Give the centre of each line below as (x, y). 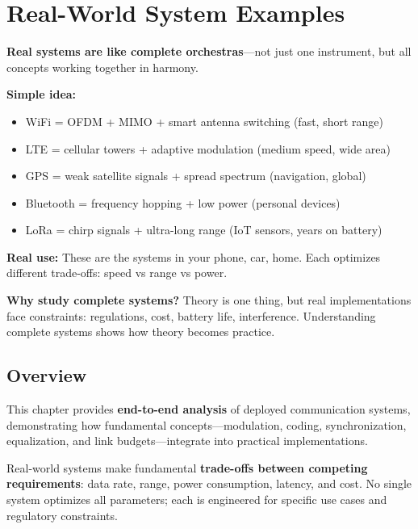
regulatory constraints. (62, 515)
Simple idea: (42, 94)
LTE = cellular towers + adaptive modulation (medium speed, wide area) (208, 148)
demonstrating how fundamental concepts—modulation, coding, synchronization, (207, 424)
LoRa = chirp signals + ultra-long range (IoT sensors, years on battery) (204, 230)
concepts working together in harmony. (102, 67)
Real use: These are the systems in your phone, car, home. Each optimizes (194, 256)
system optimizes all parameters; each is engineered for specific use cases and (197, 500)
